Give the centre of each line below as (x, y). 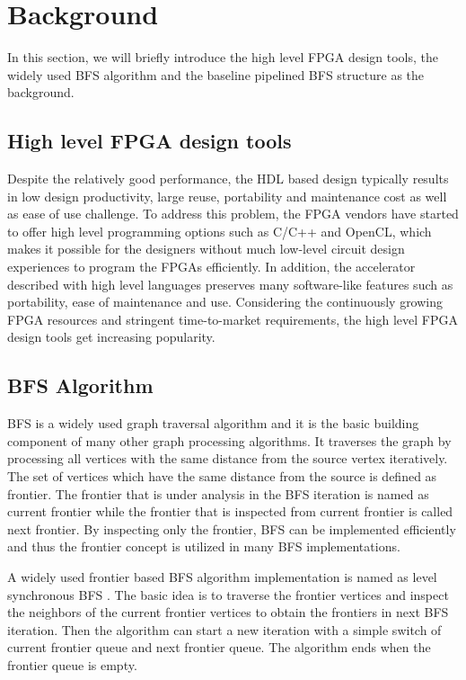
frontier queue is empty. (72, 664)
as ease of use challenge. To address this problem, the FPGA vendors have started (233, 214)
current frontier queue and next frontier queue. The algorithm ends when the (219, 647)
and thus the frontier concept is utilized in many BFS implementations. (204, 546)
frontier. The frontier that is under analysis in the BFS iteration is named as (218, 493)
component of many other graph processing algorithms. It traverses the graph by (229, 440)
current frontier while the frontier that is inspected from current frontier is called (230, 511)
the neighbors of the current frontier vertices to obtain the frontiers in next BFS (228, 612)
